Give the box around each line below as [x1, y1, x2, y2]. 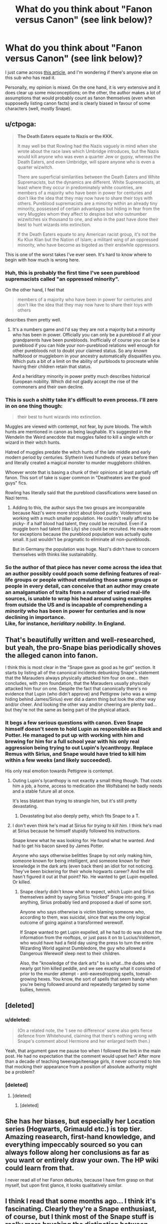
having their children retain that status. [12, 363, 92, 370]
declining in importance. [5, 614, 66, 621]
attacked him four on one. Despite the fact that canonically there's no [5, 685, 148, 692]
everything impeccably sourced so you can [5, 1140, 143, 1149]
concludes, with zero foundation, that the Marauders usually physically [5, 680, 151, 686]
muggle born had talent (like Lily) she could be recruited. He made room [12, 526, 161, 532]
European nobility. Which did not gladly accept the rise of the [12, 378, 139, 385]
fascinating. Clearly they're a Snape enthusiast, [5, 1205, 157, 1213]
